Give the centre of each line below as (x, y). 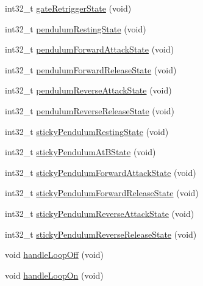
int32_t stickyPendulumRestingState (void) (87, 131)
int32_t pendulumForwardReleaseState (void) (91, 69)
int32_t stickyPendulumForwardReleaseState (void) (102, 193)
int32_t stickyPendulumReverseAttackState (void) (100, 213)
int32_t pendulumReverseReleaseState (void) (90, 110)
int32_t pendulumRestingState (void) (76, 28)
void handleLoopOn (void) (54, 275)
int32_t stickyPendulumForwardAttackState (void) (101, 172)
